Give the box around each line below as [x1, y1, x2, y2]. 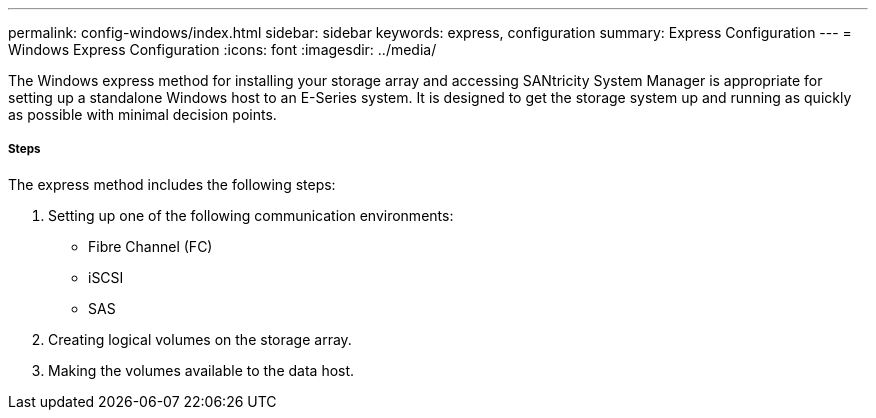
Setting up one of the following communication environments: [48, 206, 454, 224]
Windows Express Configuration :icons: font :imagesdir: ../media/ [8, 41, 437, 58]
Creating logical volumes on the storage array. [48, 330, 352, 348]
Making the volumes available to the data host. [48, 361, 355, 379]
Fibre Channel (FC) [88, 237, 213, 255]
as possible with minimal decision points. [8, 106, 277, 123]
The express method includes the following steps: [8, 175, 336, 193]
